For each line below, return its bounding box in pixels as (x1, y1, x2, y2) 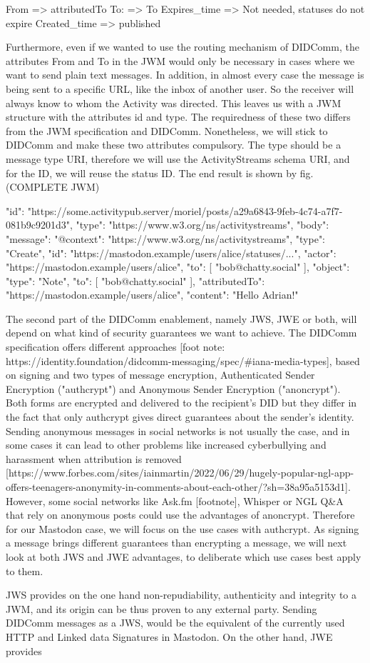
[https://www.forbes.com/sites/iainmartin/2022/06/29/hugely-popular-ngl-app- (6, 465, 354, 480)
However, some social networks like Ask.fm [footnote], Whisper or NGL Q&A (6, 493, 344, 508)
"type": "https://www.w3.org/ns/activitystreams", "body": (76, 217, 329, 232)
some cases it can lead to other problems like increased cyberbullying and (6, 437, 327, 452)
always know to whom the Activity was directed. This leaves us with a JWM (6, 95, 341, 110)
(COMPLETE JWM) (6, 179, 100, 194)
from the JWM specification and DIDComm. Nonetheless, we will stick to (6, 123, 328, 138)
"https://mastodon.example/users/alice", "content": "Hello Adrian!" (6, 287, 299, 302)
